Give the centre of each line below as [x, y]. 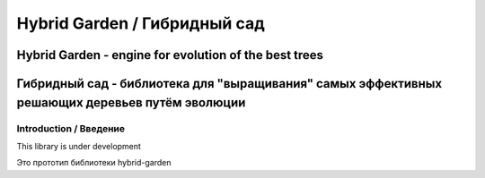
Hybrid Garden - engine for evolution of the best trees [170, 55]
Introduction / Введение [71, 128]
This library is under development [79, 146]
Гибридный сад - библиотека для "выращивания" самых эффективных [229, 84]
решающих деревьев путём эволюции [131, 102]
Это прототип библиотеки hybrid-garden [94, 163]
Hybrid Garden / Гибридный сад [141, 23]
